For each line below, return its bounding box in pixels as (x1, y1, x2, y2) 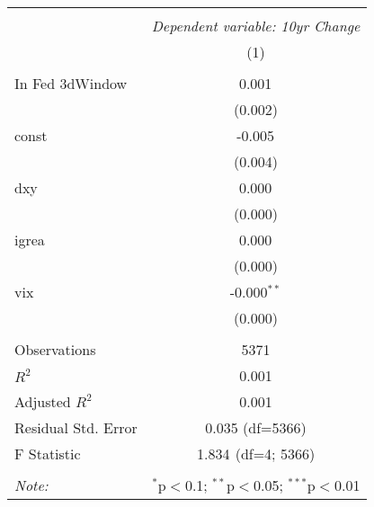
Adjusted (14, 391, 71, 412)
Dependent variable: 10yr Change (151, 15, 361, 36)
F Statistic (14, 443, 81, 464)
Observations (14, 339, 96, 360)
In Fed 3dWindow (14, 73, 128, 93)
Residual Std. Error (14, 417, 138, 438)
